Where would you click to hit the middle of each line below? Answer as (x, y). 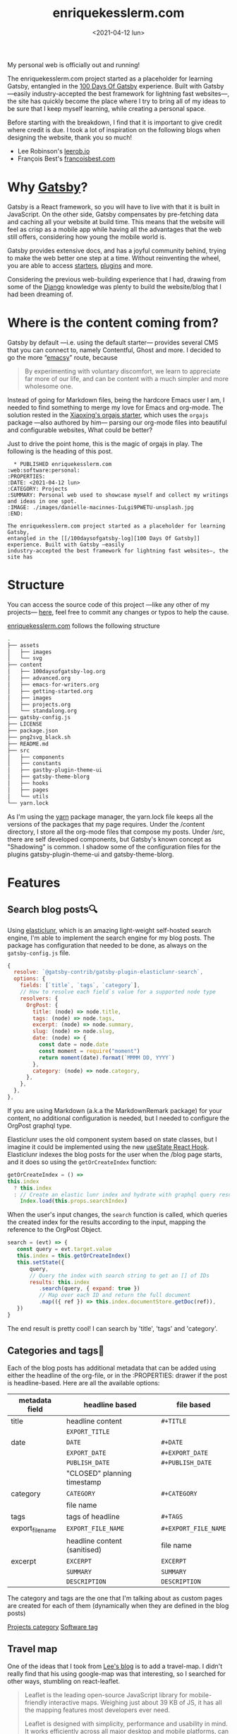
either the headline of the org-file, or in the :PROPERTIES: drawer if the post (117, 1375)
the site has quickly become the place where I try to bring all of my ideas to (117, 101)
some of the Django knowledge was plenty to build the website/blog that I (115, 286)
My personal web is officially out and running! (74, 64)
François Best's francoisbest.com (66, 158)
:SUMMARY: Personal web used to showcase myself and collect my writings (118, 495)
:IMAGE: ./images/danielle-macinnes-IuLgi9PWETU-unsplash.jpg (101, 507)
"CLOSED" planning (99, 1473)
